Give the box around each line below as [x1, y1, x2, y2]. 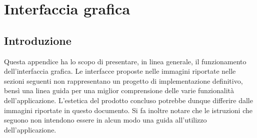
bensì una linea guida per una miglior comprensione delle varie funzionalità [4, 85, 234, 96]
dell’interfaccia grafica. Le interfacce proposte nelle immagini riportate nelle [4, 66, 236, 76]
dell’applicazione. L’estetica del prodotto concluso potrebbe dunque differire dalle [4, 95, 253, 105]
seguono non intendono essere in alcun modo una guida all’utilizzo [4, 115, 207, 125]
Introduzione [4, 32, 71, 48]
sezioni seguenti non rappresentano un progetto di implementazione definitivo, [4, 75, 243, 86]
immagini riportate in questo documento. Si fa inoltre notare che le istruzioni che [4, 105, 252, 115]
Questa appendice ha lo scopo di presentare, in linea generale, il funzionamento [4, 56, 246, 66]
